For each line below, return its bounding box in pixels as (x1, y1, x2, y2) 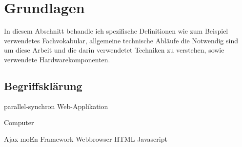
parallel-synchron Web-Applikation (4, 101, 108, 111)
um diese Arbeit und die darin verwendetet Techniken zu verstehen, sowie (4, 45, 224, 55)
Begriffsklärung (4, 78, 82, 93)
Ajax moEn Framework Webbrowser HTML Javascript (4, 133, 167, 144)
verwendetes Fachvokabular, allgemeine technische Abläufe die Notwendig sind (4, 35, 238, 45)
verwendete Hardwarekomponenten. (4, 54, 110, 64)
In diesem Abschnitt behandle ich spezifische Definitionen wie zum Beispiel (4, 26, 228, 36)
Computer (4, 117, 34, 128)
